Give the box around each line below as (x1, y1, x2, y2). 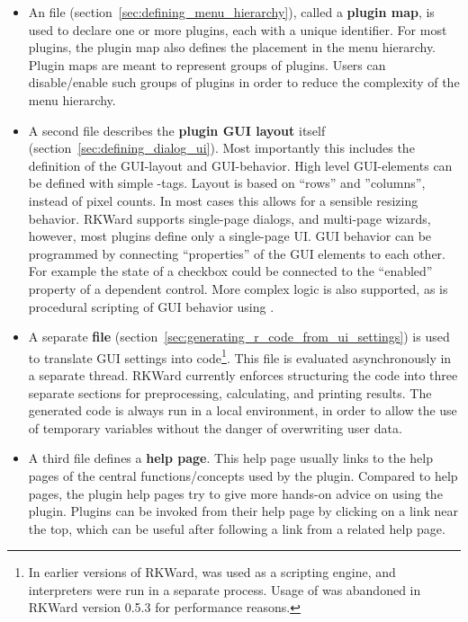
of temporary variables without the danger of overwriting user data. (28, 418, 402, 437)
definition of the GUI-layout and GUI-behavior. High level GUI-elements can (28, 155, 453, 174)
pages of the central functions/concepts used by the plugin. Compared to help (28, 466, 458, 484)
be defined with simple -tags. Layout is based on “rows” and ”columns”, (28, 173, 426, 192)
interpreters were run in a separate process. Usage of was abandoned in (28, 580, 421, 599)
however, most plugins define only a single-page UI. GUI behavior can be (28, 227, 432, 245)
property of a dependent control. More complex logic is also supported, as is (28, 279, 448, 298)
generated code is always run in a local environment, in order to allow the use (28, 401, 457, 420)
